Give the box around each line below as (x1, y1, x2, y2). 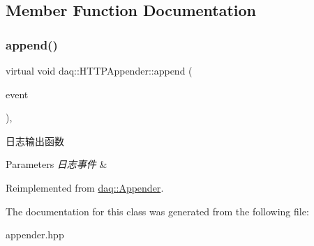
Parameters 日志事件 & (6, 157, 107, 171)
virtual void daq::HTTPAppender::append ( (6, 63, 193, 77)
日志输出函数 (6, 133, 64, 148)
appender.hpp (6, 227, 64, 242)
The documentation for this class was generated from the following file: (6, 203, 309, 218)
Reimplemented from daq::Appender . (6, 180, 164, 194)
